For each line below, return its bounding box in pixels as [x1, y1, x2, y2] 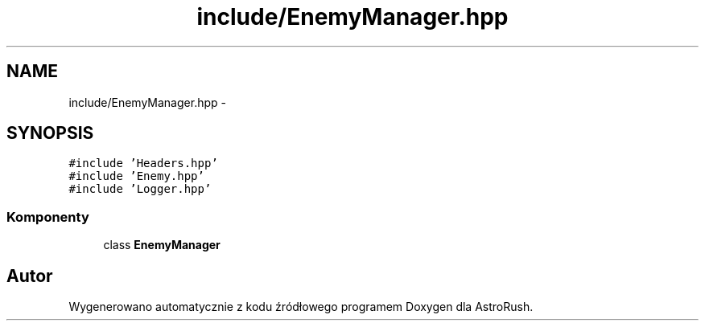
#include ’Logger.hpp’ [68, 182, 212, 196]
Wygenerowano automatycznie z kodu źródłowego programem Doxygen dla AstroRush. [68, 300, 534, 314]
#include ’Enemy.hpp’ [68, 170, 204, 183]
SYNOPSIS [6, 123, 94, 144]
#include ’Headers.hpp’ [68, 157, 218, 170]
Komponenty [6, 208, 89, 225]
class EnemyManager [103, 238, 221, 252]
